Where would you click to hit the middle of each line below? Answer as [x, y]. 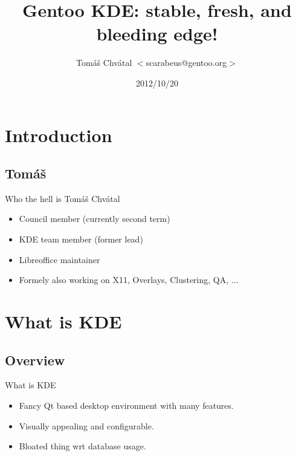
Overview [35, 360]
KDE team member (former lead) [81, 239]
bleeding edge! [157, 34]
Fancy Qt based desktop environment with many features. [126, 406]
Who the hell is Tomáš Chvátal [63, 198]
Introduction [59, 135]
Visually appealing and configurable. [86, 425]
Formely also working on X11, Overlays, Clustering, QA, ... [129, 280]
